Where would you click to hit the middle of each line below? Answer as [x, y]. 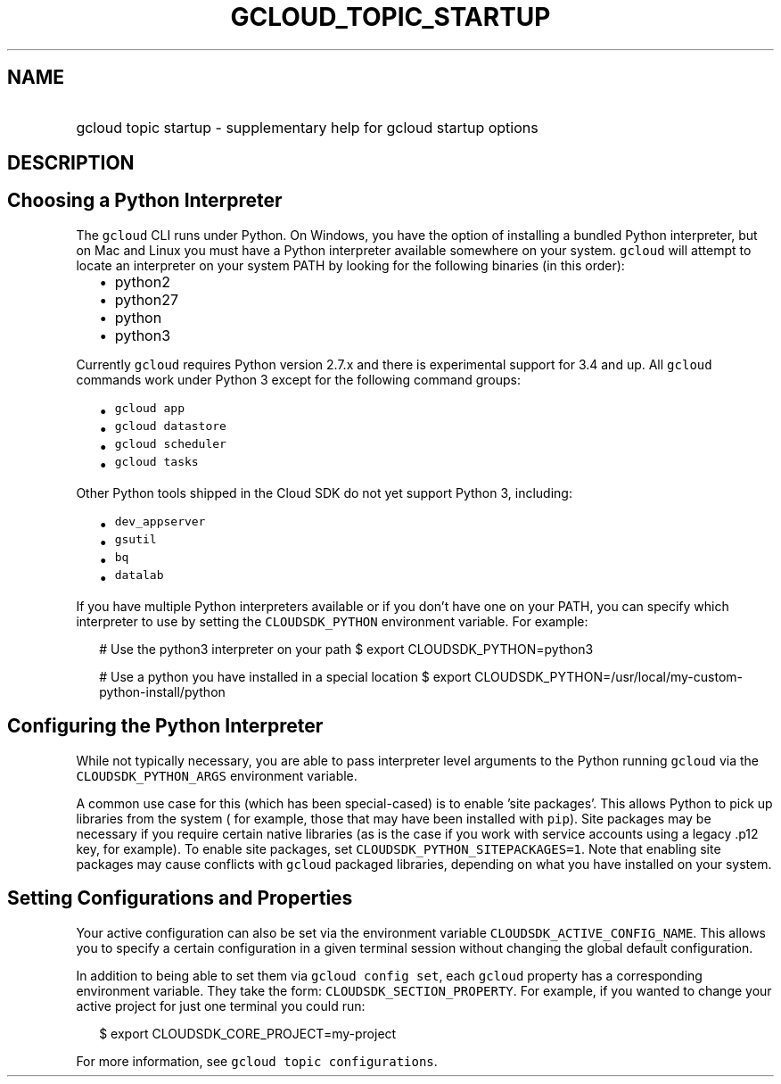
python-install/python [162, 691]
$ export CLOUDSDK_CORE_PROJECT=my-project [248, 1033]
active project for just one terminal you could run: [221, 1005]
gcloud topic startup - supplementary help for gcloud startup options [307, 127]
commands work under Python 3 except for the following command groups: [298, 379]
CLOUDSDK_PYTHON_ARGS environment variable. [217, 775]
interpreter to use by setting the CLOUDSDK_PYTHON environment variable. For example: [332, 621]
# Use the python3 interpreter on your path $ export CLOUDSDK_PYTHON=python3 [346, 649]
